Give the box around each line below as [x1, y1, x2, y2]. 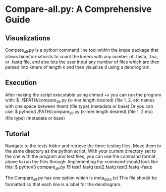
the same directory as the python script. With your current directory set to [5, 148, 156, 154]
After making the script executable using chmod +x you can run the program [5, 92, 162, 97]
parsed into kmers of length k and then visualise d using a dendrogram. [5, 64, 151, 70]
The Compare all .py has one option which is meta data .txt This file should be [5, 175, 157, 182]
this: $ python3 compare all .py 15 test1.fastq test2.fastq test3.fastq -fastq [5, 164, 153, 171]
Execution [5, 79, 37, 87]
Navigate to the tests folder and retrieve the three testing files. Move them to [5, 143, 162, 149]
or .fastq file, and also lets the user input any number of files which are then [5, 59, 160, 65]
